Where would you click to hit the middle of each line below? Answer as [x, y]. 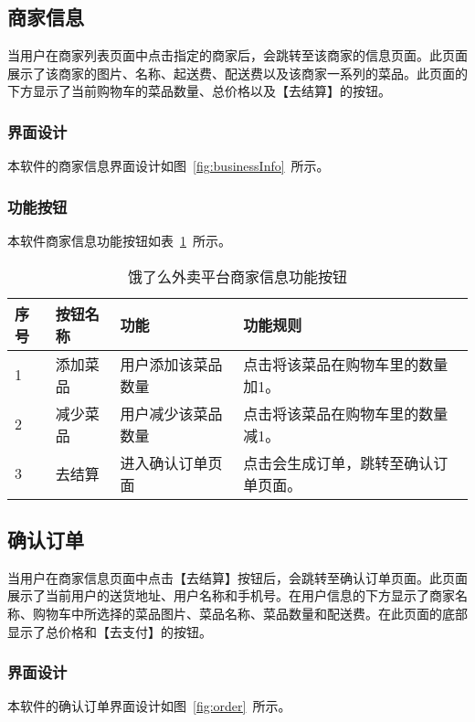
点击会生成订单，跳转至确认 [338, 462]
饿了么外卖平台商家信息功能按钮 [237, 276]
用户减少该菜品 [171, 413]
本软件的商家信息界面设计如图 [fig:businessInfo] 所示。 [169, 166]
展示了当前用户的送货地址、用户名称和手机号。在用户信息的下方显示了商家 [231, 595]
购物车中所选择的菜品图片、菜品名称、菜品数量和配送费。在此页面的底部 [250, 613]
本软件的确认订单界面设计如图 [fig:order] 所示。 [149, 706]
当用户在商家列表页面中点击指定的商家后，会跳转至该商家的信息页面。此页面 [237, 55]
